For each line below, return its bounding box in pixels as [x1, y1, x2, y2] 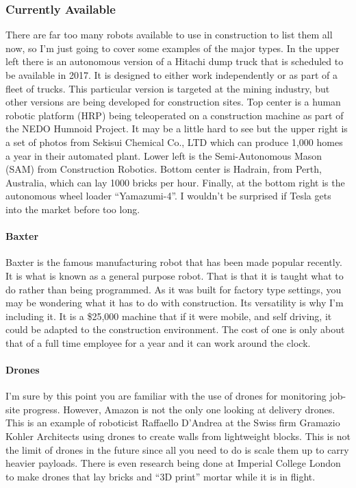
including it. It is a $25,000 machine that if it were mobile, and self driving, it [5, 308, 332, 323]
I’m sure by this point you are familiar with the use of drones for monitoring [5, 389, 327, 403]
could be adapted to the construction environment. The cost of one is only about [5, 322, 345, 337]
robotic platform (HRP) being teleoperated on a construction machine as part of [5, 108, 344, 122]
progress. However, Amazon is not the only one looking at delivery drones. [23, 402, 335, 416]
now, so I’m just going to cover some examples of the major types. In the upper [5, 40, 340, 55]
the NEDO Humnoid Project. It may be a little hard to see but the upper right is [5, 121, 348, 136]
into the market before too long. [5, 202, 140, 216]
